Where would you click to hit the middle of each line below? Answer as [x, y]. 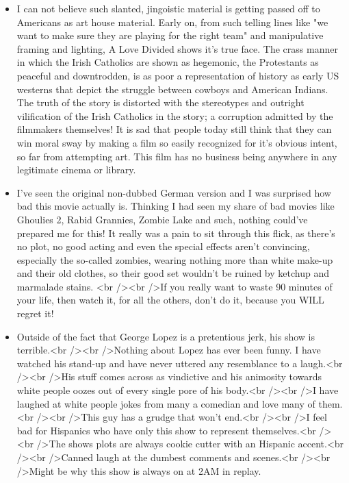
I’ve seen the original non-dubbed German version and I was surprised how [174, 192]
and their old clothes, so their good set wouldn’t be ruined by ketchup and [173, 273]
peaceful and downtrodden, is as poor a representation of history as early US [178, 75]
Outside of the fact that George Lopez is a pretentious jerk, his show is [166, 336]
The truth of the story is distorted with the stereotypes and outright [160, 102]
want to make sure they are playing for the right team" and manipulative [170, 35]
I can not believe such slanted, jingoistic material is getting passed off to [168, 8]
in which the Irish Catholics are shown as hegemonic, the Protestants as [168, 62]
